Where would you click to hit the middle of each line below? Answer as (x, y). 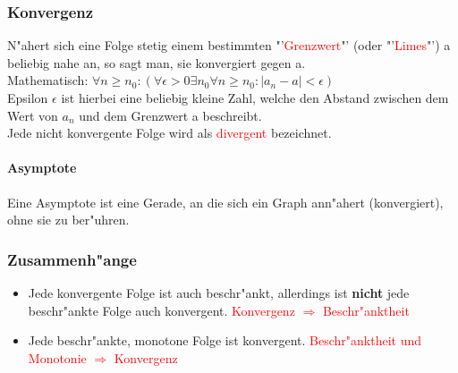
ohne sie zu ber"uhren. (68, 220)
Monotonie (57, 357)
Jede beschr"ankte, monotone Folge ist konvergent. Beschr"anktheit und (225, 340)
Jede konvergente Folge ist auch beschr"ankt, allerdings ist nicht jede (219, 292)
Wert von (33, 115)
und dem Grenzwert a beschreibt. (170, 115)
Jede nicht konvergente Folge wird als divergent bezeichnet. (170, 133)
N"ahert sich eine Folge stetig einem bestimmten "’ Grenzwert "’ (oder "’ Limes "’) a (229, 45)
